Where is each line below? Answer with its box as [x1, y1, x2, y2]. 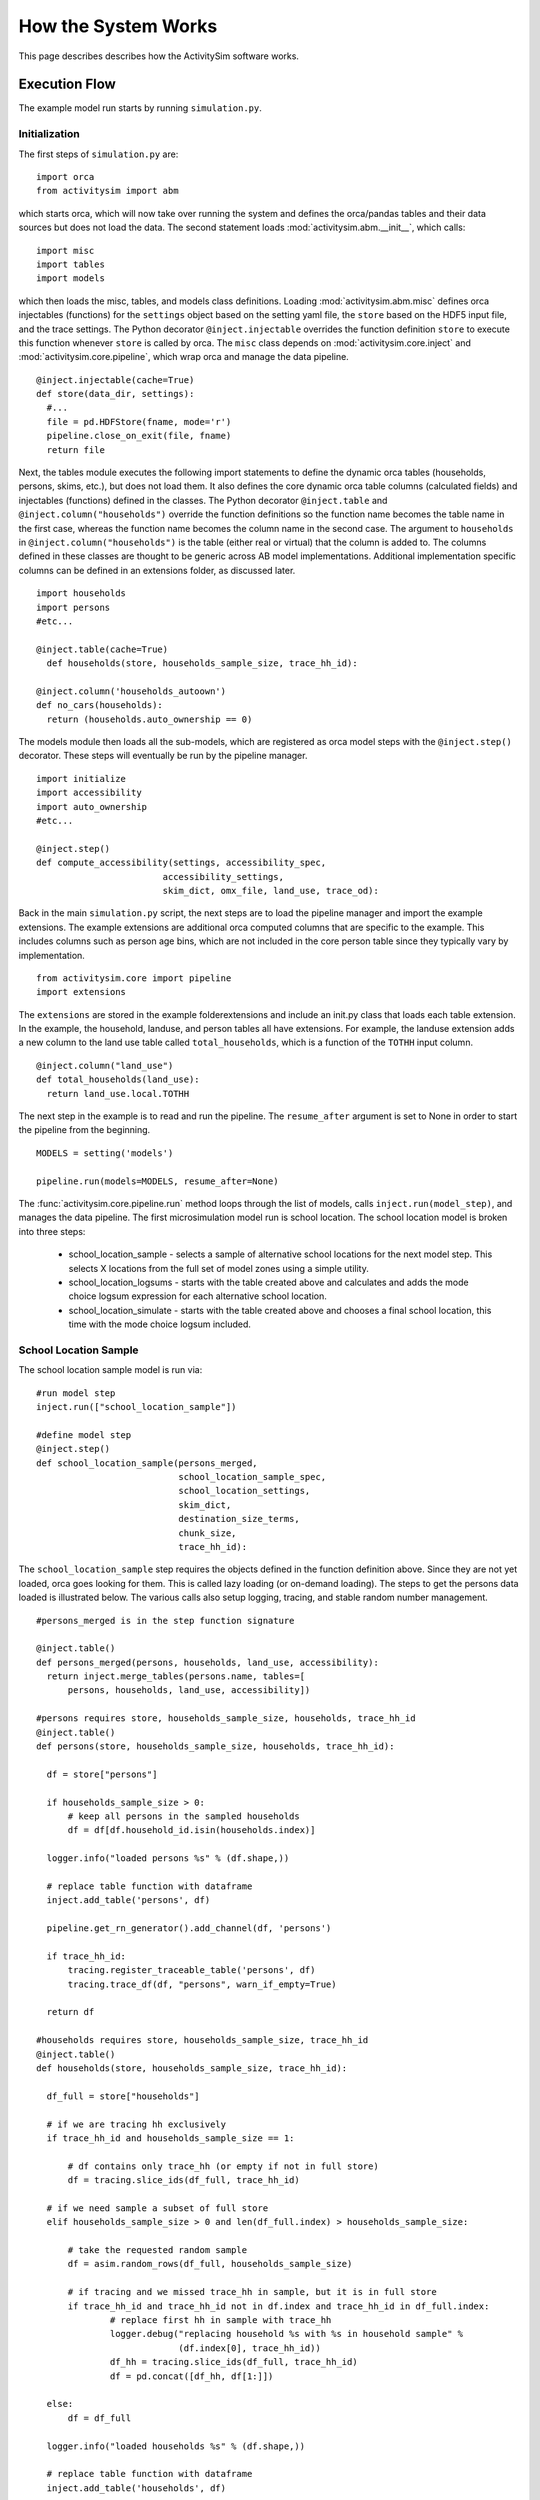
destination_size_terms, [178, 1513, 300, 1525]
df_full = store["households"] [46, 2090, 200, 2102]
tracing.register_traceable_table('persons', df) [67, 1965, 316, 1976]
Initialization [18, 127, 80, 141]
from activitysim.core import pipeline [36, 972, 232, 984]
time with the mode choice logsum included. [68, 1318, 252, 1330]
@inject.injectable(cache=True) [36, 374, 195, 385]
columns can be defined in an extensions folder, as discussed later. [18, 564, 296, 576]
